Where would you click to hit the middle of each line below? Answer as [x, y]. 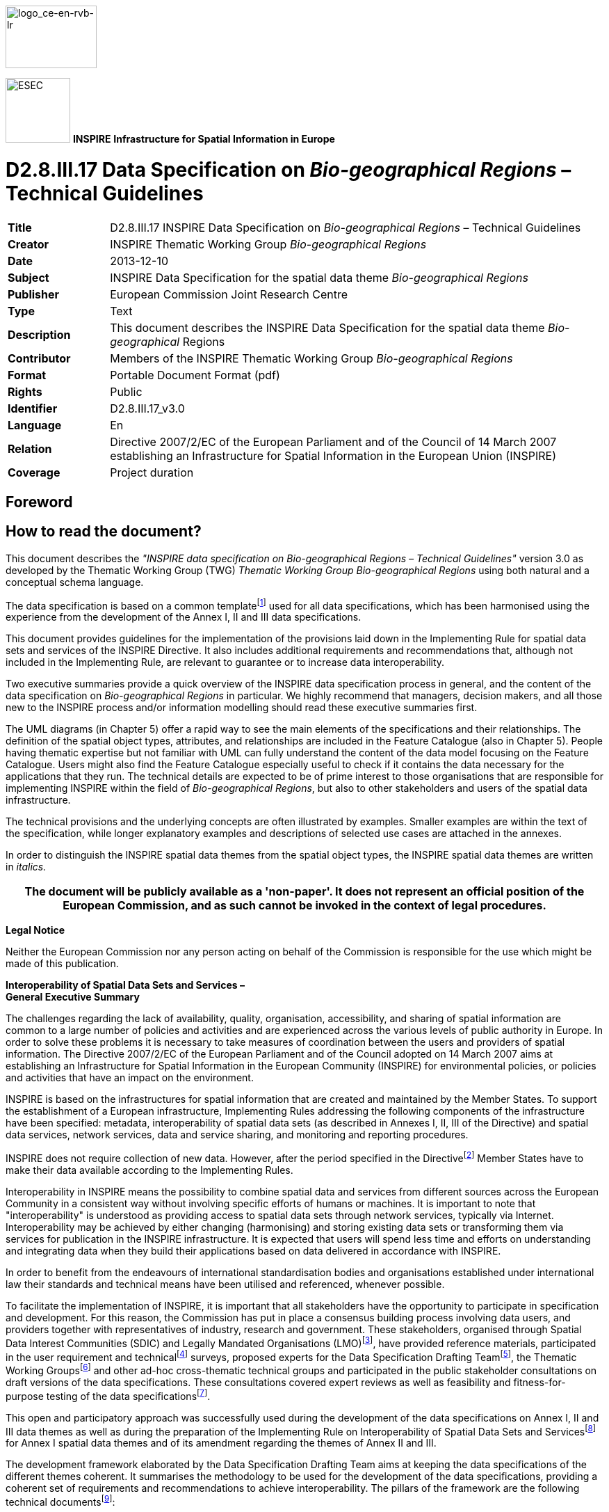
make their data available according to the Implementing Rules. [149, 1170]
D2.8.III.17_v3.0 [147, 408]
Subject [29, 277]
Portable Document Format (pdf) [195, 375]
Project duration [152, 472]
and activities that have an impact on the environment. [130, 1078]
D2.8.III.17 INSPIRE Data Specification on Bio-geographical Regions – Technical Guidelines [346, 227]
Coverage [34, 472]
